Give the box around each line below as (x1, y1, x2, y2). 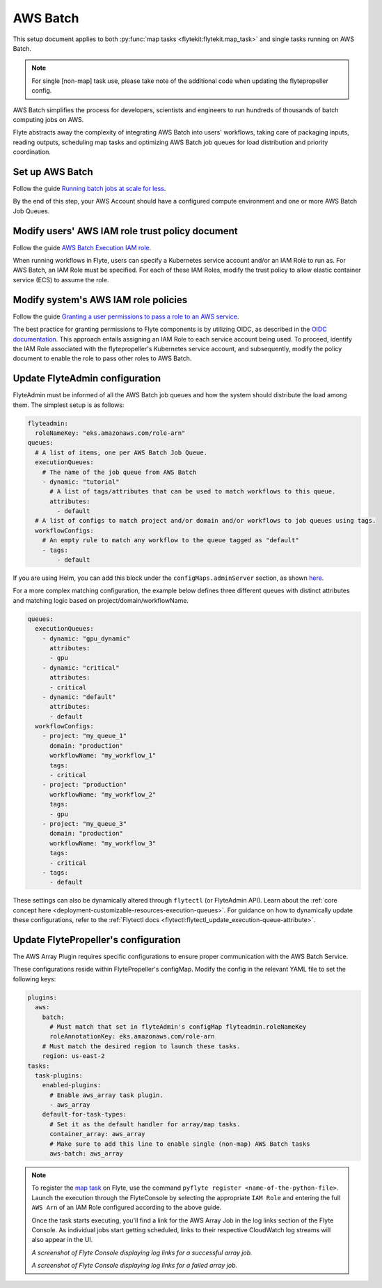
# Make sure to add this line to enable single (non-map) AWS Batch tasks (49, 1140, 310, 1148)
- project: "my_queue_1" (42, 732, 127, 740)
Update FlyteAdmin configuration (13, 373, 161, 385)
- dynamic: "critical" (42, 664, 120, 672)
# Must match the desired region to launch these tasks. (42, 1042, 241, 1050)
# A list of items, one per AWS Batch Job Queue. (35, 448, 208, 457)
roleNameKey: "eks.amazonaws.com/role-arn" (35, 429, 186, 437)
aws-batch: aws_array (49, 1150, 123, 1158)
